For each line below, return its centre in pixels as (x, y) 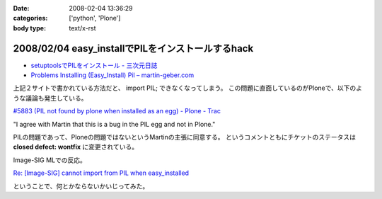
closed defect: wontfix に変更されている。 (75, 147)
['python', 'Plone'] (95, 18)
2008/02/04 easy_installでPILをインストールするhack (133, 49)
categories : (30, 18)
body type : (29, 28)
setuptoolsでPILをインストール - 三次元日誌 (94, 65)
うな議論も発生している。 (50, 98)
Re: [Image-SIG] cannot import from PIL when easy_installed (101, 173)
